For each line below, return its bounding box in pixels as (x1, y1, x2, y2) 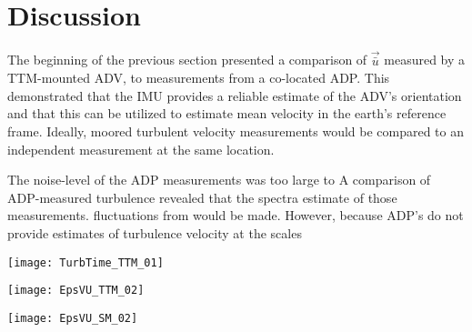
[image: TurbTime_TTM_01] (7, 256, 164, 269)
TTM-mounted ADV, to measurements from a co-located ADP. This (7, 68, 390, 87)
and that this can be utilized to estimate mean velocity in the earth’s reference (7, 104, 447, 123)
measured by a (384, 50, 466, 69)
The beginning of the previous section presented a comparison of (7, 50, 367, 69)
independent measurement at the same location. (7, 139, 275, 158)
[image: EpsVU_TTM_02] (7, 284, 145, 297)
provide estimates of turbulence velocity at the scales (7, 223, 302, 242)
